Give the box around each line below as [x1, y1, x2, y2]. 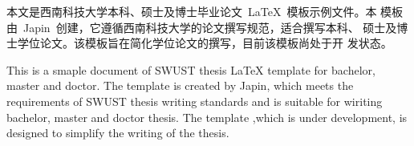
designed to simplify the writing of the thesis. [6, 124, 229, 141]
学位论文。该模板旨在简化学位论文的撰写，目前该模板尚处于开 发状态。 [17, 34, 392, 51]
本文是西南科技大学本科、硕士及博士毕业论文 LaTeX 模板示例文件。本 [6, 3, 377, 19]
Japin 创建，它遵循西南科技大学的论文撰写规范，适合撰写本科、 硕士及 [22, 18, 397, 35]
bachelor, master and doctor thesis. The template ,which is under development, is [6, 108, 408, 125]
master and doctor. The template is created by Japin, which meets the [6, 77, 354, 94]
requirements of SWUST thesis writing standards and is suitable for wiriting [6, 92, 383, 109]
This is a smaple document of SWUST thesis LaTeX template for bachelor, [6, 61, 375, 78]
